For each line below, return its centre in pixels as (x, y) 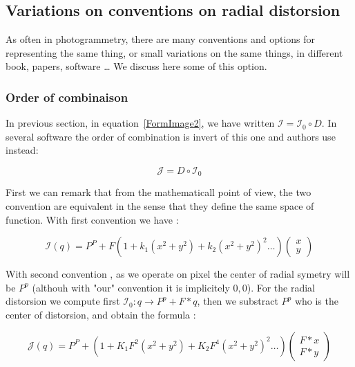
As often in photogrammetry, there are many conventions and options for (161, 39)
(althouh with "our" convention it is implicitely (131, 287)
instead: (22, 150)
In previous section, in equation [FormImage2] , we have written (140, 123)
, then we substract (238, 301)
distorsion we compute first (63, 301)
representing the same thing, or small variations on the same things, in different (174, 52)
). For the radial (281, 287)
